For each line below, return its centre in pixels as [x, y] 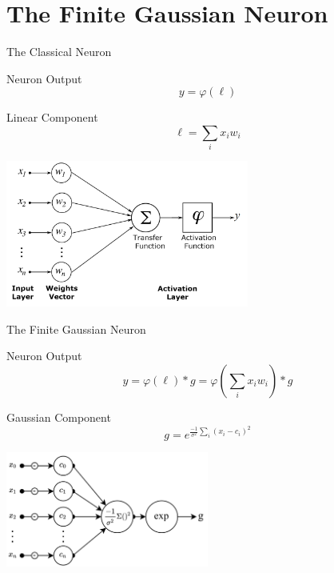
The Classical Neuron [59, 52]
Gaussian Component [59, 417]
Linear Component [52, 117]
